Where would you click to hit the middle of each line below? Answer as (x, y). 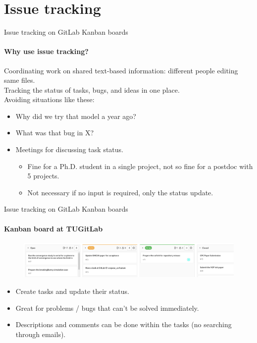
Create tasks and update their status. (72, 291)
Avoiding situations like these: (49, 99)
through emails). (41, 334)
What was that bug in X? (54, 133)
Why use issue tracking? (46, 51)
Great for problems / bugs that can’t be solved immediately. (107, 308)
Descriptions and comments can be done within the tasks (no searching (124, 324)
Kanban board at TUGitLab (53, 228)
